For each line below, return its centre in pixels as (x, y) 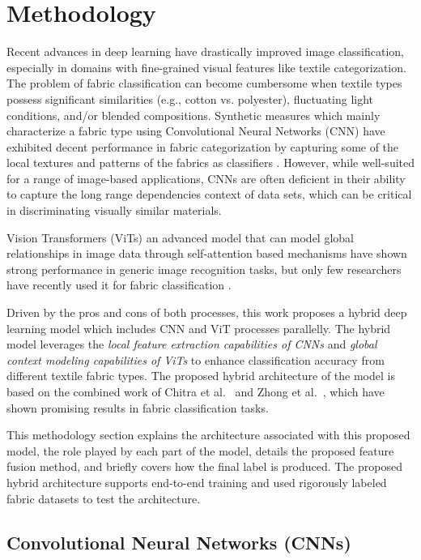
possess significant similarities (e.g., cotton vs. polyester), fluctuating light (190, 98)
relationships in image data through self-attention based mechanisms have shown (207, 253)
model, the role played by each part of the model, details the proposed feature (200, 450)
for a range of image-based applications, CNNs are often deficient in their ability (206, 178)
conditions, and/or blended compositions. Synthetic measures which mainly (193, 115)
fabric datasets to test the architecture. (104, 498)
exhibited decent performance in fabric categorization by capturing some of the (203, 146)
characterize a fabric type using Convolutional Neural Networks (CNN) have (196, 131)
